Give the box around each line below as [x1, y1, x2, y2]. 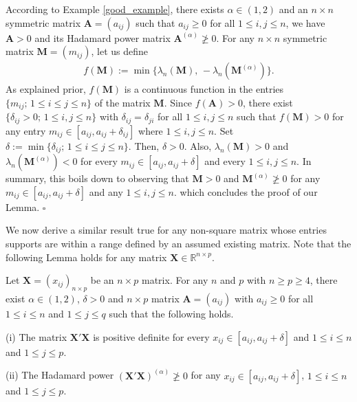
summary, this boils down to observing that [6, 171, 189, 186]
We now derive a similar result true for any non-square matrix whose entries [6, 223, 327, 237]
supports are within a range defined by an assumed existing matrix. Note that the [6, 236, 351, 250]
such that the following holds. [109, 306, 234, 320]
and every [204, 154, 246, 168]
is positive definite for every [93, 329, 210, 344]
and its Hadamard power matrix [34, 30, 171, 45]
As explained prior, [6, 82, 86, 96]
